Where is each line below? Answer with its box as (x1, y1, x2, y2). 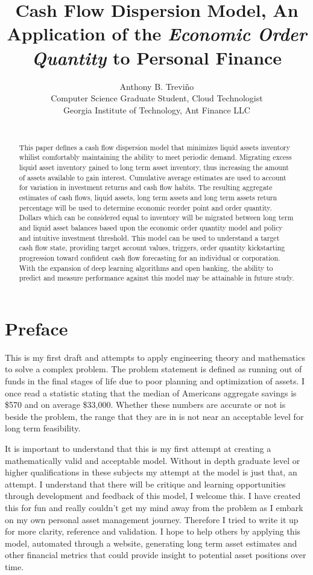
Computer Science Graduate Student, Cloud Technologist (51, 92, 263, 104)
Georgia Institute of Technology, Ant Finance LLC (63, 103, 250, 116)
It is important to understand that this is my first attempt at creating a (5, 442, 271, 454)
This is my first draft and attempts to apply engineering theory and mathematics (5, 351, 305, 363)
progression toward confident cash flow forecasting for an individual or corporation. (19, 252, 280, 262)
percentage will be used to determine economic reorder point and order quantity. (19, 202, 272, 212)
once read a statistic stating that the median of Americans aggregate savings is (5, 386, 297, 399)
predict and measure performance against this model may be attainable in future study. (19, 273, 294, 283)
